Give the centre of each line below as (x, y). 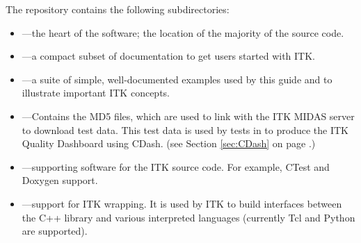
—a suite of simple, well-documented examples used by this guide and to (177, 79)
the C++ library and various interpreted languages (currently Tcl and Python (188, 217)
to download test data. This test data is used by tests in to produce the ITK (185, 129)
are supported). (55, 231)
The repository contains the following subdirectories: (118, 9)
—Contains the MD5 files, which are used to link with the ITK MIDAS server (188, 116)
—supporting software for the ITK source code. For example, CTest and (176, 166)
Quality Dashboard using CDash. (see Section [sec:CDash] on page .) (169, 143)
